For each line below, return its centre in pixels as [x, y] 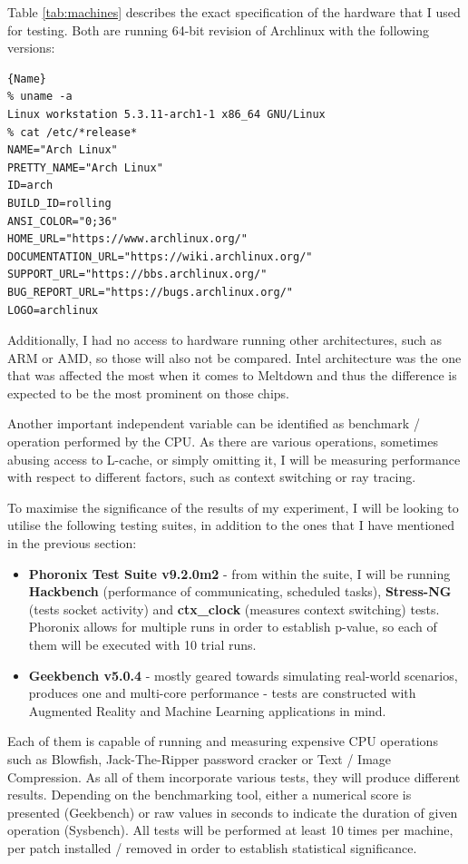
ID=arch [30, 186]
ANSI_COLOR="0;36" [63, 221]
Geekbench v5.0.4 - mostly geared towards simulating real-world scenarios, [243, 675]
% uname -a [40, 97]
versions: [31, 48]
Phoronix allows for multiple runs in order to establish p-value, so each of [233, 627]
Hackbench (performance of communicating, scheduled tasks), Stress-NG [240, 591]
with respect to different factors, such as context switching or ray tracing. [212, 477]
